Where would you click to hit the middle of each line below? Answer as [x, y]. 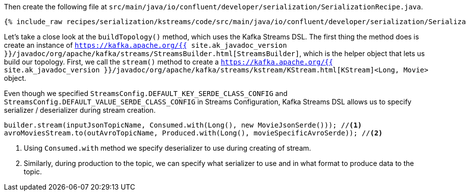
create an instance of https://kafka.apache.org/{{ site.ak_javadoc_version [146, 45]
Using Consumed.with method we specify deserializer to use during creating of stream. [168, 148]
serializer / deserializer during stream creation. [80, 110]
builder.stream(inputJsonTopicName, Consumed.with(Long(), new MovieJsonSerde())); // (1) [183, 125]
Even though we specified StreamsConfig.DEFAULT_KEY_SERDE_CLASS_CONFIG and [146, 93]
